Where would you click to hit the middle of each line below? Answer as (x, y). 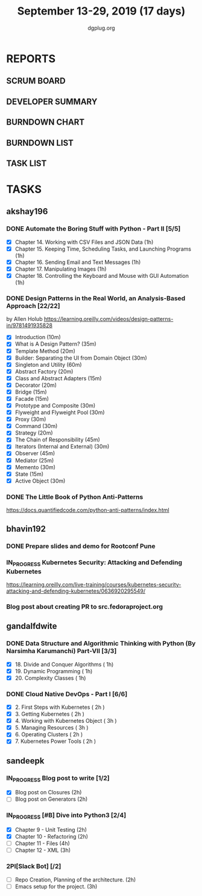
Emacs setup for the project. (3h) (56, 886)
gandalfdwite (32, 626)
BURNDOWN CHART (46, 122)
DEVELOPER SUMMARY (52, 101)
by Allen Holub (24, 319)
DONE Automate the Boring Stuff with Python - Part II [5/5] (93, 229)
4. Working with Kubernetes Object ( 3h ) (66, 721)
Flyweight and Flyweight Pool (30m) (60, 412)
